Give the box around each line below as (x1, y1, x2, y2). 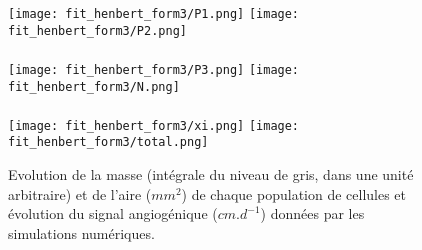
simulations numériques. (8, 222, 155, 243)
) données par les (260, 203, 365, 224)
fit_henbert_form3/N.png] (8, 79, 180, 94)
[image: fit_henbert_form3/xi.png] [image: (8, 118, 300, 133)
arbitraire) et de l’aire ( (8, 183, 152, 204)
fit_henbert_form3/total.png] (8, 135, 209, 150)
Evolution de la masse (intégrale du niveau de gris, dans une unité (8, 164, 414, 185)
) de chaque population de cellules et (181, 183, 407, 204)
